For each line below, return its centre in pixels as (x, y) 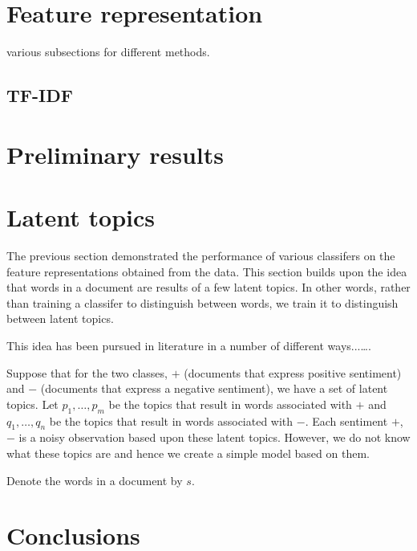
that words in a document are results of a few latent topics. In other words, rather (208, 287)
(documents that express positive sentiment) (293, 372)
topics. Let (32, 404)
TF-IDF (40, 95)
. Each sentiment (346, 420)
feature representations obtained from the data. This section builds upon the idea (207, 271)
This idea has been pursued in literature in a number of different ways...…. (189, 345)
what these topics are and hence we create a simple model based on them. (188, 453)
